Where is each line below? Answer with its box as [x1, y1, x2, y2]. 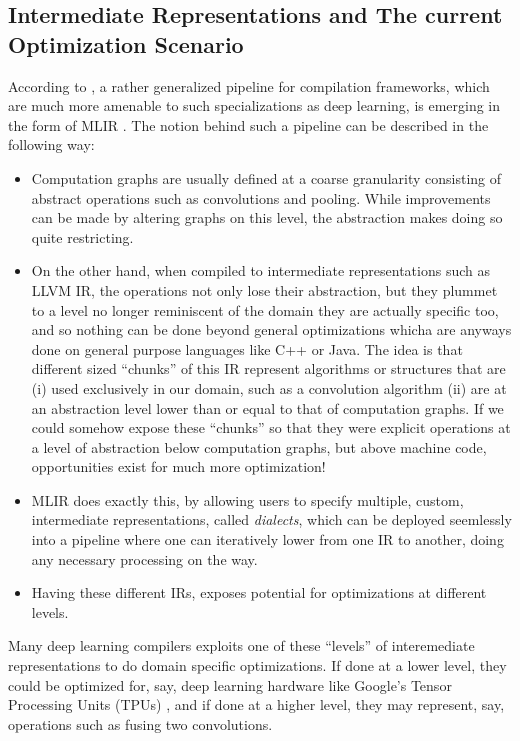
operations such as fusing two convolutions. [8, 713, 273, 734]
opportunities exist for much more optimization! [31, 456, 326, 477]
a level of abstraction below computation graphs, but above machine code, [31, 436, 487, 457]
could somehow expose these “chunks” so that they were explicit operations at [31, 417, 511, 438]
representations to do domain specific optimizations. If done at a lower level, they [8, 655, 507, 676]
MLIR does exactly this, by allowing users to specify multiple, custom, [31, 489, 464, 510]
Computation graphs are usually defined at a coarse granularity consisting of [31, 167, 502, 188]
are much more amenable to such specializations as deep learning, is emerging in [8, 95, 501, 116]
